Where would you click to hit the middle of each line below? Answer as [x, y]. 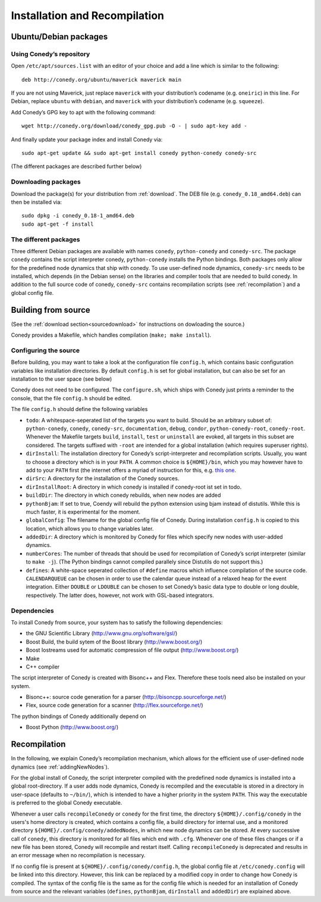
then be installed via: [37, 202]
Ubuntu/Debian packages [59, 37]
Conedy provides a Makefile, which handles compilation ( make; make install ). [111, 335]
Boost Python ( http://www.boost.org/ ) [72, 727]
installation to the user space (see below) [62, 379]
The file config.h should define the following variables [79, 409]
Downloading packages [46, 182]
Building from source [51, 310]
